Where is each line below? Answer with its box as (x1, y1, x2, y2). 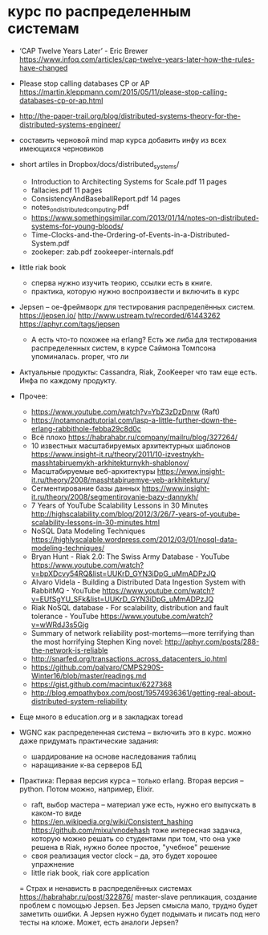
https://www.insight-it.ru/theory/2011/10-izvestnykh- (30, 449, 205, 459)
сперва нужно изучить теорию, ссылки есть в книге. (30, 277, 213, 287)
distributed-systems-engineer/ (18, 119, 121, 129)
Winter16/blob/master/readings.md (30, 670, 147, 680)
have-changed (18, 63, 68, 72)
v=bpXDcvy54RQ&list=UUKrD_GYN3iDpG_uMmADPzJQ (30, 569, 217, 578)
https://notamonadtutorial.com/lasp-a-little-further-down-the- (30, 415, 238, 425)
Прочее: (18, 391, 48, 401)
